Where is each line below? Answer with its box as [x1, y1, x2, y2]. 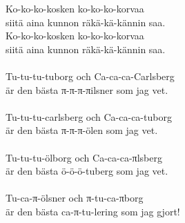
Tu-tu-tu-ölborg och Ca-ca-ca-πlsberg [6, 150, 162, 164]
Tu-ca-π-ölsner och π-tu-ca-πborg [6, 191, 144, 205]
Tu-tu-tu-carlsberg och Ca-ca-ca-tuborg [6, 109, 172, 124]
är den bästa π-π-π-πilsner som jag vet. [6, 82, 168, 97]
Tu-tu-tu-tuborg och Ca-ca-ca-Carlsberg [6, 68, 175, 83]
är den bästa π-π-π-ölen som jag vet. [6, 123, 158, 137]
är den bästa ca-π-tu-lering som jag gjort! [6, 204, 180, 218]
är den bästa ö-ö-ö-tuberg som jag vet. [6, 164, 168, 178]
